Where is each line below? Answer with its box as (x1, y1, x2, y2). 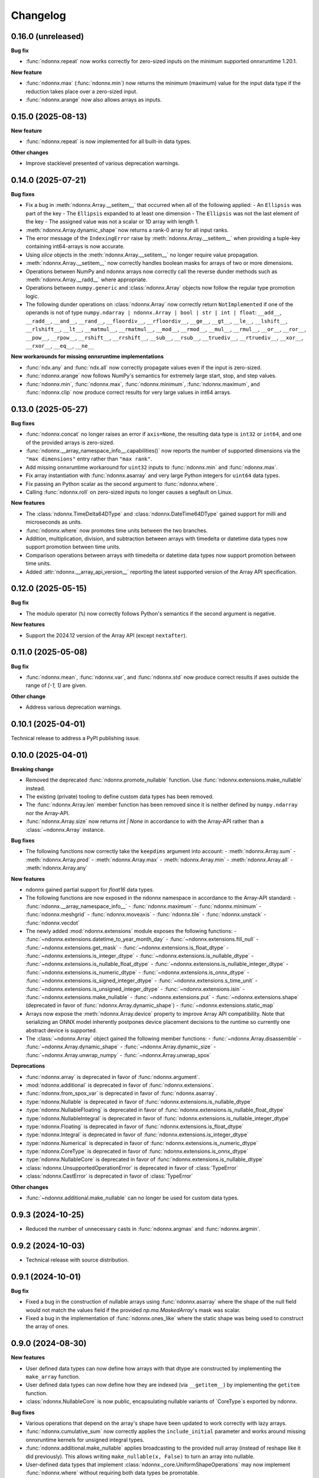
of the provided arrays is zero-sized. (25, 439, 115, 446)
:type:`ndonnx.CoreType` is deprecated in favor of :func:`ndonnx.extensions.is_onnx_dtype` (25, 1148, 249, 1155)
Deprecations (11, 1062, 45, 1069)
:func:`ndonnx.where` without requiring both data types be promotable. (25, 1469, 199, 1476)
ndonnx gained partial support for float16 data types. (25, 886, 155, 893)
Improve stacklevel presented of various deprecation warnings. (25, 160, 180, 167)
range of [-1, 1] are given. (25, 682, 87, 689)
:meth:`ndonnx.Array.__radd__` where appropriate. (25, 275, 148, 283)
